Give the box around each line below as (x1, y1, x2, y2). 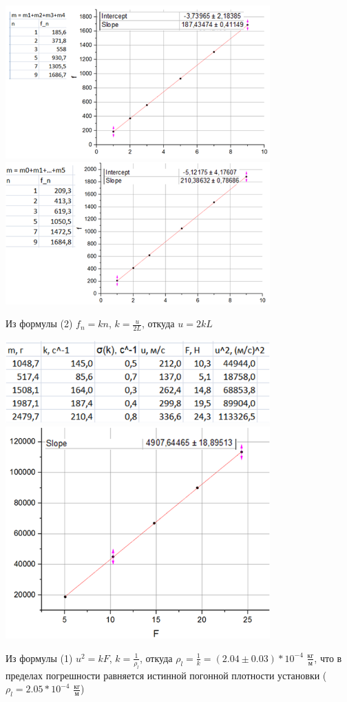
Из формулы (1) (6, 650, 73, 665)
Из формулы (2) (6, 316, 73, 331)
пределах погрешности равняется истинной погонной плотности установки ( (6, 668, 327, 682)
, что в (314, 650, 342, 665)
